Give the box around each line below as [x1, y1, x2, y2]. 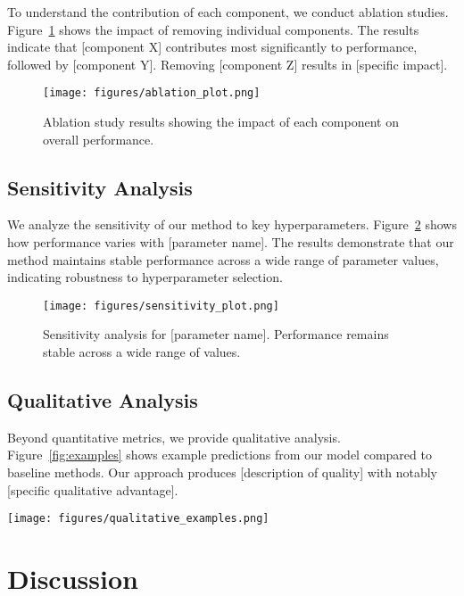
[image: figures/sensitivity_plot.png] [43, 299, 279, 312]
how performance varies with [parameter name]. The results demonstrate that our [7, 233, 454, 252]
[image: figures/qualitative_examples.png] [7, 512, 269, 526]
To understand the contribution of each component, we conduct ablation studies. [7, 3, 449, 21]
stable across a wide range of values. [43, 343, 241, 361]
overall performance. [43, 129, 154, 148]
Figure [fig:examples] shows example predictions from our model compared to [7, 445, 432, 464]
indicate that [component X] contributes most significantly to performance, [7, 37, 418, 56]
